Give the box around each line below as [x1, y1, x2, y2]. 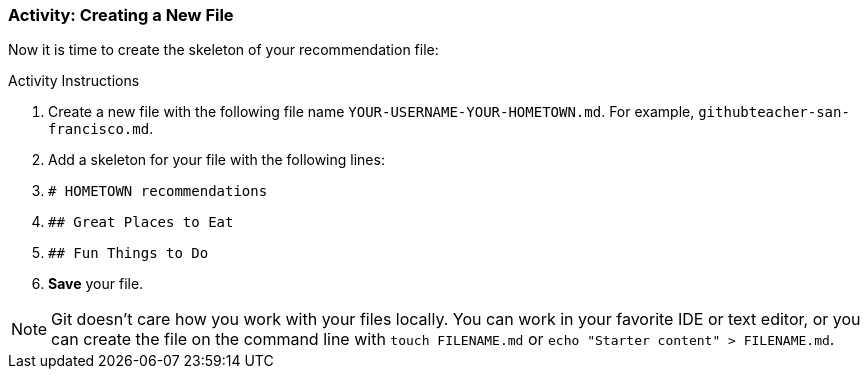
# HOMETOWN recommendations [48, 183, 268, 200]
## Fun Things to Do [48, 245, 209, 262]
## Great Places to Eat [48, 214, 234, 231]
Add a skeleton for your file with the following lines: [48, 151, 385, 169]
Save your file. [48, 275, 144, 293]
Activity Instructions [8, 72, 140, 90]
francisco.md [48, 121, 150, 138]
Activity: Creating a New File [8, 5, 234, 25]
